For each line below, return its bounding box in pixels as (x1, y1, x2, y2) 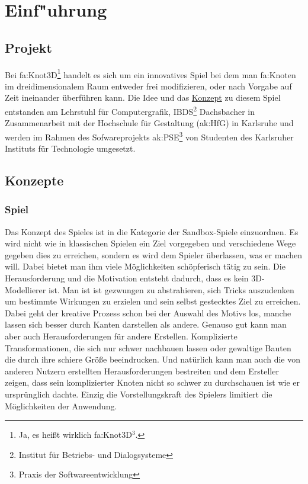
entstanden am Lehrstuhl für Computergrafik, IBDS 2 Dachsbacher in (5, 104, 255, 117)
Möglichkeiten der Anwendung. (5, 399, 117, 412)
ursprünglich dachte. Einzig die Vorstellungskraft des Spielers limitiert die (5, 388, 272, 400)
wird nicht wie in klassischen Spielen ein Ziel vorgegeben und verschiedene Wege (5, 237, 296, 249)
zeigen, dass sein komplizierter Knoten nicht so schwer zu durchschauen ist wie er (5, 376, 300, 389)
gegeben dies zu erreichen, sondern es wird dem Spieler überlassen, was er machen (5, 248, 302, 261)
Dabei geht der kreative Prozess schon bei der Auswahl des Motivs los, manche (5, 306, 291, 319)
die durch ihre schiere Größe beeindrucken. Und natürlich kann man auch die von (5, 353, 300, 366)
